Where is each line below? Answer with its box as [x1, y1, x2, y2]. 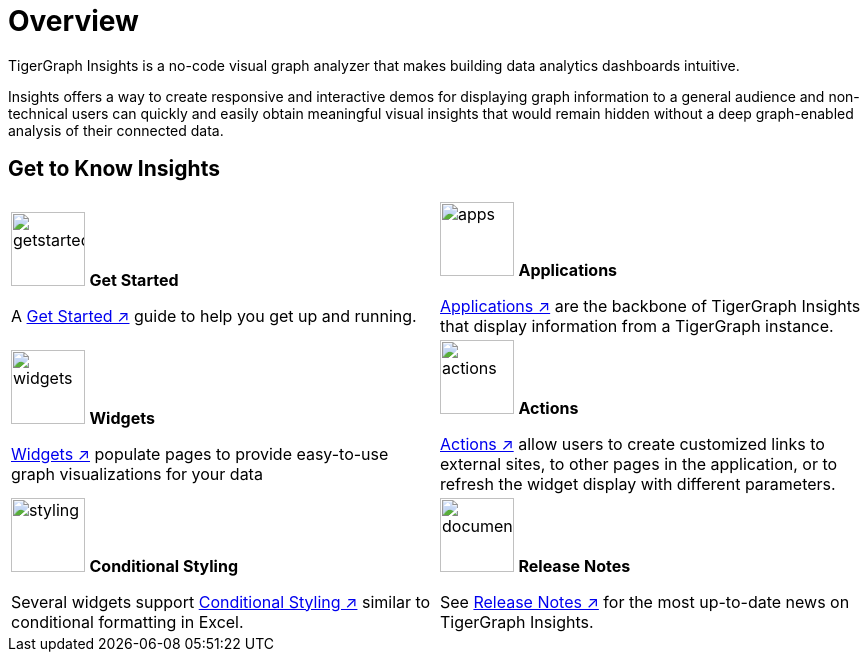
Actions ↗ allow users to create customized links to [440, 433, 825, 454]
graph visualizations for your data [11, 463, 263, 484]
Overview [8, 4, 139, 38]
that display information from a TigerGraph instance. [440, 315, 834, 336]
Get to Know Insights [8, 156, 220, 182]
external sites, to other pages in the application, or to [440, 453, 838, 474]
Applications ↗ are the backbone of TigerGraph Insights [440, 295, 861, 316]
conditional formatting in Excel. [11, 611, 244, 632]
